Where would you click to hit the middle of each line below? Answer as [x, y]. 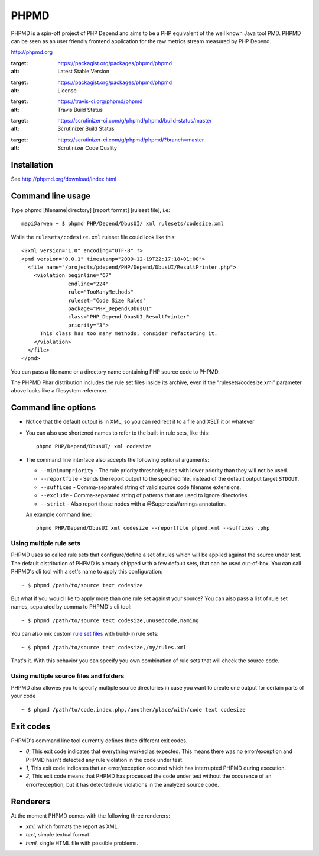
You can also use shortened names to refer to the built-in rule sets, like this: [118, 433]
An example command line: [59, 514]
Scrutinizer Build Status [86, 129]
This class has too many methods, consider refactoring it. [129, 334]
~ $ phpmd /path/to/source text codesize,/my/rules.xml [104, 647]
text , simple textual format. [58, 835]
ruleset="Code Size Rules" [107, 300]
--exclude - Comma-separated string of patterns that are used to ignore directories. [145, 495]
